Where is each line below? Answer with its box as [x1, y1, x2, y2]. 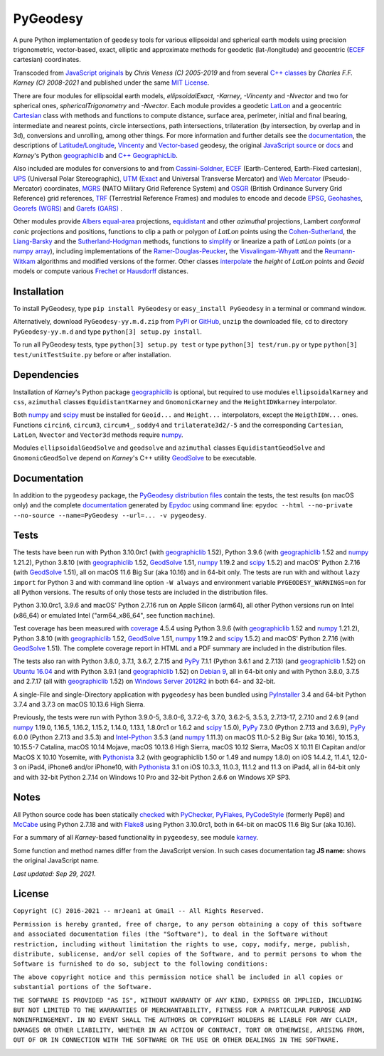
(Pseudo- [322, 174, 350, 183]
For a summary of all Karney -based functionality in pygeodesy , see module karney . [13, 833, 259, 842]
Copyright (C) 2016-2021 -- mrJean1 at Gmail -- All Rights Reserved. [13, 907, 265, 915]
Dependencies [13, 369, 80, 381]
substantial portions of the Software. [13, 983, 152, 991]
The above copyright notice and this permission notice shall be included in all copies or [13, 973, 343, 981]
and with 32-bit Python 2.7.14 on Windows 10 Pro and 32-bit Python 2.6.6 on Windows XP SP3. [13, 773, 291, 781]
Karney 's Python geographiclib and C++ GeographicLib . [13, 151, 178, 159]
